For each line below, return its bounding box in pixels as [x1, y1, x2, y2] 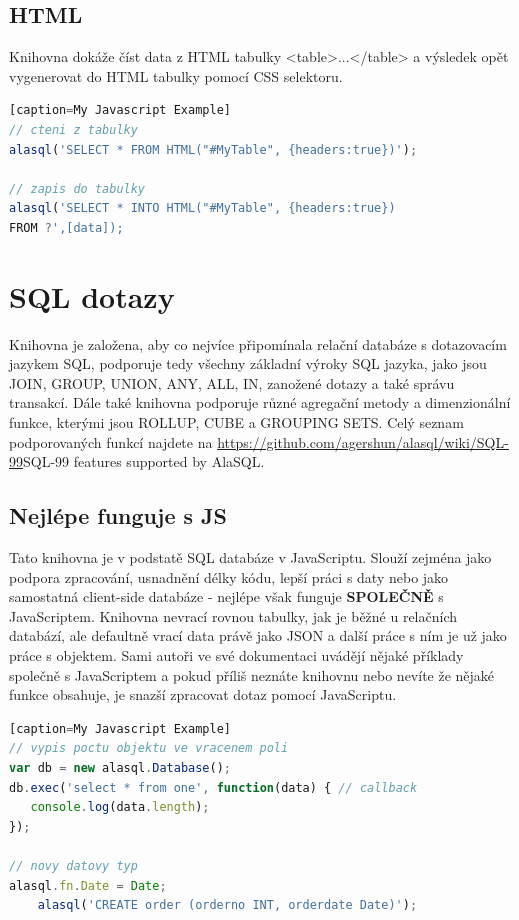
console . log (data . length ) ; [30, 800, 210, 815]
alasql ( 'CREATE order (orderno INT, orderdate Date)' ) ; [37, 898, 418, 913]
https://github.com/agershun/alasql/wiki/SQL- [217, 431, 509, 452]
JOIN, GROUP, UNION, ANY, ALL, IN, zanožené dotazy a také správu [9, 372, 455, 393]
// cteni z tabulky [9, 122, 138, 137]
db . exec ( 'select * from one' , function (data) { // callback [9, 780, 418, 795]
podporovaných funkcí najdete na [9, 431, 213, 452]
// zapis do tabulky [9, 181, 146, 196]
